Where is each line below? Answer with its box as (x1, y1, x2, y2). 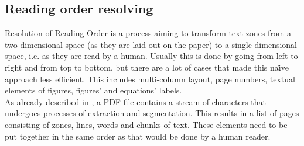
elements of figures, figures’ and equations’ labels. (5, 84, 182, 96)
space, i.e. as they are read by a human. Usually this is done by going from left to (5, 50, 298, 62)
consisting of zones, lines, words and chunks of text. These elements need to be (5, 118, 288, 130)
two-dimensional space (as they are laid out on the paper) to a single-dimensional (5, 38, 297, 50)
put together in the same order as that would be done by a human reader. (5, 130, 271, 142)
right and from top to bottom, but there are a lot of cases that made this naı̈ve (5, 61, 289, 73)
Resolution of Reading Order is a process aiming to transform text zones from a (5, 27, 292, 39)
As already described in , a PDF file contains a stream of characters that (5, 95, 267, 107)
